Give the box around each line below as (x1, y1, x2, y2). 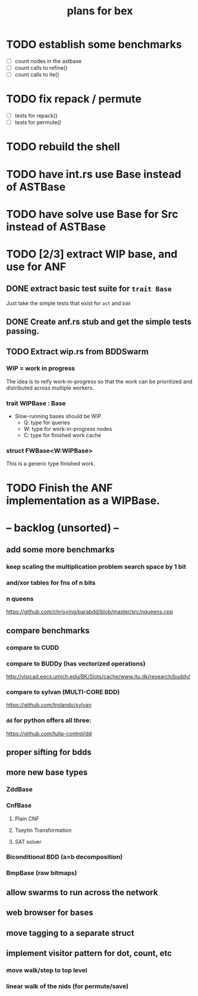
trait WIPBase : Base (6, 399, 67, 407)
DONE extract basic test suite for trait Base (6, 283, 172, 294)
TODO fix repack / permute (6, 92, 142, 106)
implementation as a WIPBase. (6, 494, 161, 507)
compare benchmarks (6, 625, 90, 636)
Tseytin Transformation (14, 827, 72, 834)
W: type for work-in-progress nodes (23, 425, 112, 433)
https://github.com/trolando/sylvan (6, 701, 92, 708)
